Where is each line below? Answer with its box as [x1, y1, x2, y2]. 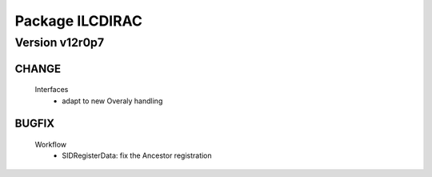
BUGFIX [14, 117, 55, 131]
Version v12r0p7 [14, 35, 104, 50]
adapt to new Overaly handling [62, 96, 163, 106]
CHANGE [14, 62, 62, 75]
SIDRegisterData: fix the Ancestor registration [62, 151, 212, 160]
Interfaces [34, 85, 69, 95]
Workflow [34, 140, 67, 150]
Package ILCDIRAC [14, 12, 143, 30]
